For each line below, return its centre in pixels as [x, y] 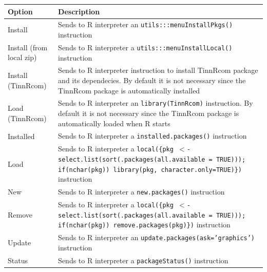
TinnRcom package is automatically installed [129, 90]
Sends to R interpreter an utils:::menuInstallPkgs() [146, 24]
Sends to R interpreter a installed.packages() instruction [152, 136]
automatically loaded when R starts [114, 123]
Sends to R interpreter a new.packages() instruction [141, 192]
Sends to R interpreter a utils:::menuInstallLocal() [145, 47]
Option [20, 11]
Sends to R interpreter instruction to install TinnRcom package [158, 70]
